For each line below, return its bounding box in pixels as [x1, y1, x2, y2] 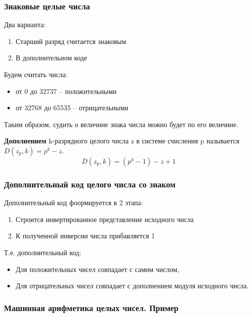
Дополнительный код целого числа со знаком [4, 178, 176, 190]
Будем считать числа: [4, 69, 68, 79]
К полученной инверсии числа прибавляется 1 [15, 230, 155, 241]
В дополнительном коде [15, 52, 87, 63]
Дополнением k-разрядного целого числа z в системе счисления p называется [4, 136, 240, 146]
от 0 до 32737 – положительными [15, 86, 117, 96]
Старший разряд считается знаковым [15, 36, 126, 46]
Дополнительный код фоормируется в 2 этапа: [4, 197, 143, 208]
